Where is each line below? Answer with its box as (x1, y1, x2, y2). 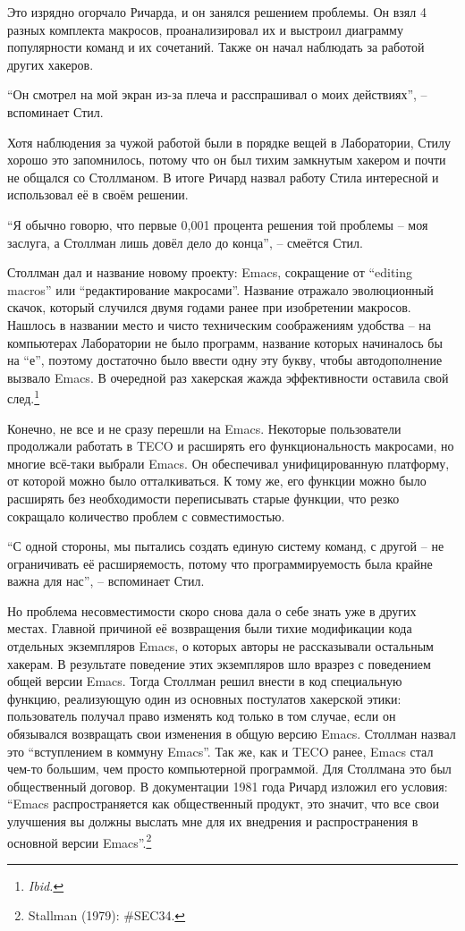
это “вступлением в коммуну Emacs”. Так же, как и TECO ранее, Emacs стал (7, 741, 434, 760)
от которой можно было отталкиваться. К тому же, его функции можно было (7, 471, 427, 490)
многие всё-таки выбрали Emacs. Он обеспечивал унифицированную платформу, (7, 453, 450, 472)
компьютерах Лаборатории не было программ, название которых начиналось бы (7, 333, 443, 351)
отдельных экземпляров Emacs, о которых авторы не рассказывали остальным (7, 637, 434, 656)
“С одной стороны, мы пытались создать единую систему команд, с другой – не (7, 537, 444, 555)
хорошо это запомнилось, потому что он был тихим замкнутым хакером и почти (7, 150, 446, 169)
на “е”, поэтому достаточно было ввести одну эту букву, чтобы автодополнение (7, 351, 443, 369)
